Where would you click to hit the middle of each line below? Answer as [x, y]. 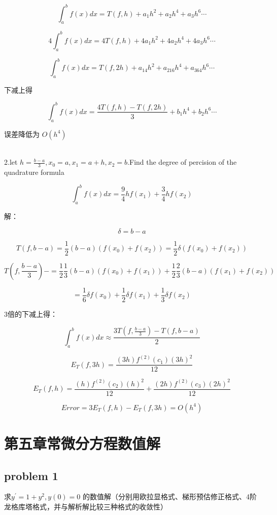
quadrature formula [34, 172]
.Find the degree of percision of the [182, 162]
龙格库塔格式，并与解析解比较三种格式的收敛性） [86, 506]
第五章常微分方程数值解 [82, 443]
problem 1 [31, 475]
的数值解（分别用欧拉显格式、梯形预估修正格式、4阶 [169, 496]
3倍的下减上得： [31, 314]
